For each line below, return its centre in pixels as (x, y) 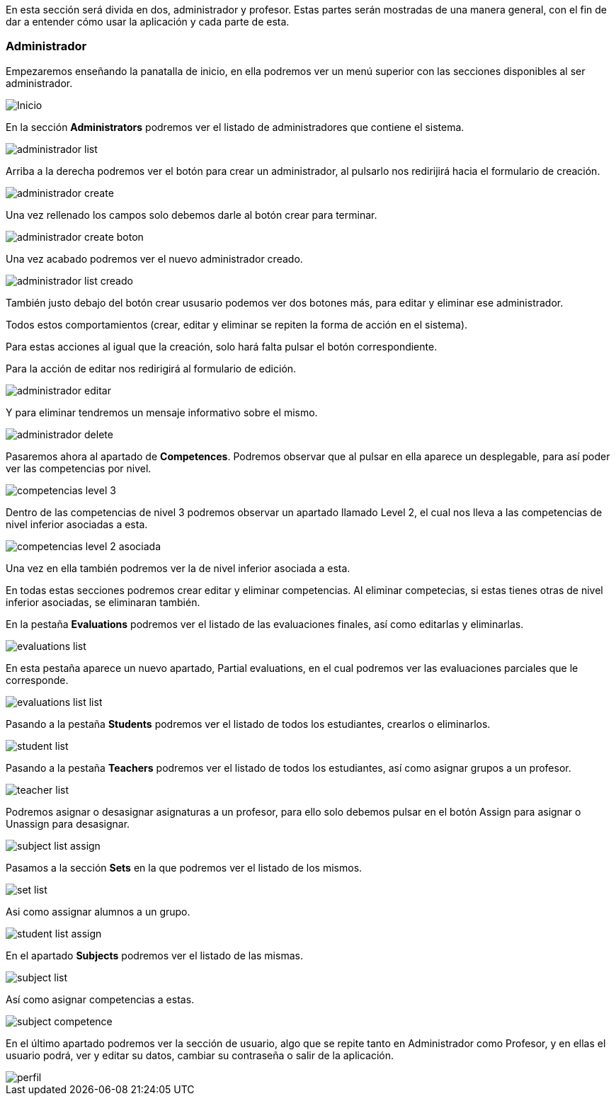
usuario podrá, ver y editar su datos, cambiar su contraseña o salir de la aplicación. (200, 1055)
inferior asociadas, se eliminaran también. (103, 602)
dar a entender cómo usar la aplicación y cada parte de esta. (148, 22)
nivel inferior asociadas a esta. (77, 524)
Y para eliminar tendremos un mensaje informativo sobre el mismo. (162, 412)
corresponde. (37, 680)
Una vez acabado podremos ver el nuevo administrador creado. (154, 258)
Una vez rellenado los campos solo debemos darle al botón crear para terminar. (192, 215)
